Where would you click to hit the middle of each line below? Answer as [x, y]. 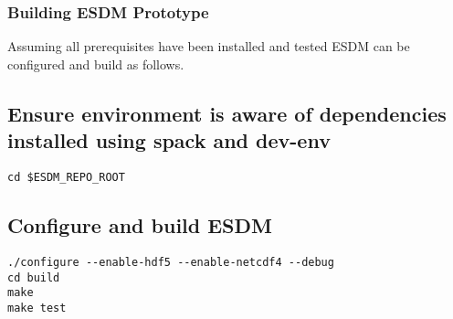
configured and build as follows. [96, 64]
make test [37, 308]
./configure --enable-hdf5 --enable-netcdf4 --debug [171, 262]
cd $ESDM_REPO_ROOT [66, 177]
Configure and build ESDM [140, 225]
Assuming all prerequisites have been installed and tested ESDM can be [209, 46]
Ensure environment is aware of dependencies [227, 113]
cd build [34, 277]
